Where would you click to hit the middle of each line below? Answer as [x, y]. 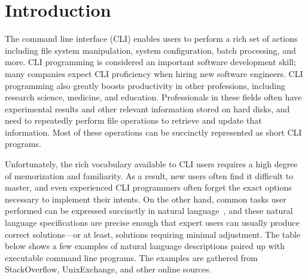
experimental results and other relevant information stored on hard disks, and [147, 108]
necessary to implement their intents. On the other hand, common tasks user [146, 199]
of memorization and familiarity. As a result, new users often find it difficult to [149, 175]
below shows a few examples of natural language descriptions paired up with [145, 246]
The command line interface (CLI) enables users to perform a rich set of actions [151, 39]
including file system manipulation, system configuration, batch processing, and [150, 50]
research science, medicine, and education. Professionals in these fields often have [153, 97]
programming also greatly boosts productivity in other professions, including [145, 85]
